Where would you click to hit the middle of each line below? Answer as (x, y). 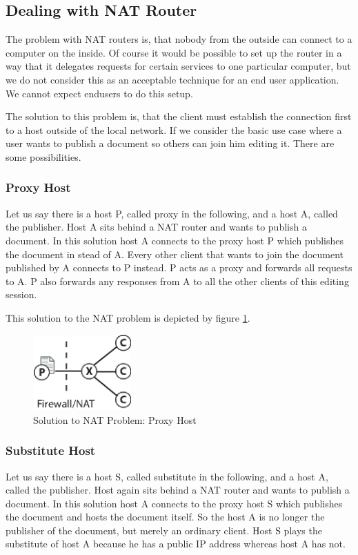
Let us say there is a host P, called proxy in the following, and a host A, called (172, 213)
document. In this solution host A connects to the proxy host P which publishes (175, 240)
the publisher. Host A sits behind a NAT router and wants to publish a (156, 227)
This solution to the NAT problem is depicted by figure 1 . (128, 317)
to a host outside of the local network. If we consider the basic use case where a (174, 129)
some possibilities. (43, 156)
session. (21, 294)
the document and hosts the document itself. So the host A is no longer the (165, 517)
